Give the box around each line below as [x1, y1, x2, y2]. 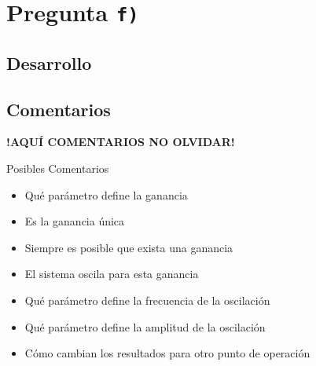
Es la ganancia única [24, 213, 125, 229]
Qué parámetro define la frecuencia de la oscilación [24, 292, 270, 309]
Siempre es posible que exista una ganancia [24, 239, 233, 255]
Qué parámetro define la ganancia [24, 186, 188, 203]
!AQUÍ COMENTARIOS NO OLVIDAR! [6, 134, 235, 150]
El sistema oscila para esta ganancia [24, 265, 199, 282]
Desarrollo [6, 50, 92, 75]
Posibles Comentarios [6, 160, 109, 177]
